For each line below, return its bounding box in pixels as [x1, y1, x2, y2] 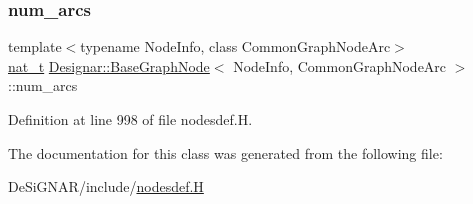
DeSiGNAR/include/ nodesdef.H [8, 176, 204, 197]
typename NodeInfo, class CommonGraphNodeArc [80, 36, 391, 57]
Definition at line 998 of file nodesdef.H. [8, 109, 253, 129]
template [8, 36, 62, 57]
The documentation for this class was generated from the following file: [8, 142, 443, 163]
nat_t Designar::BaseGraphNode [8, 55, 210, 76]
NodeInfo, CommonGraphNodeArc [233, 55, 447, 76]
